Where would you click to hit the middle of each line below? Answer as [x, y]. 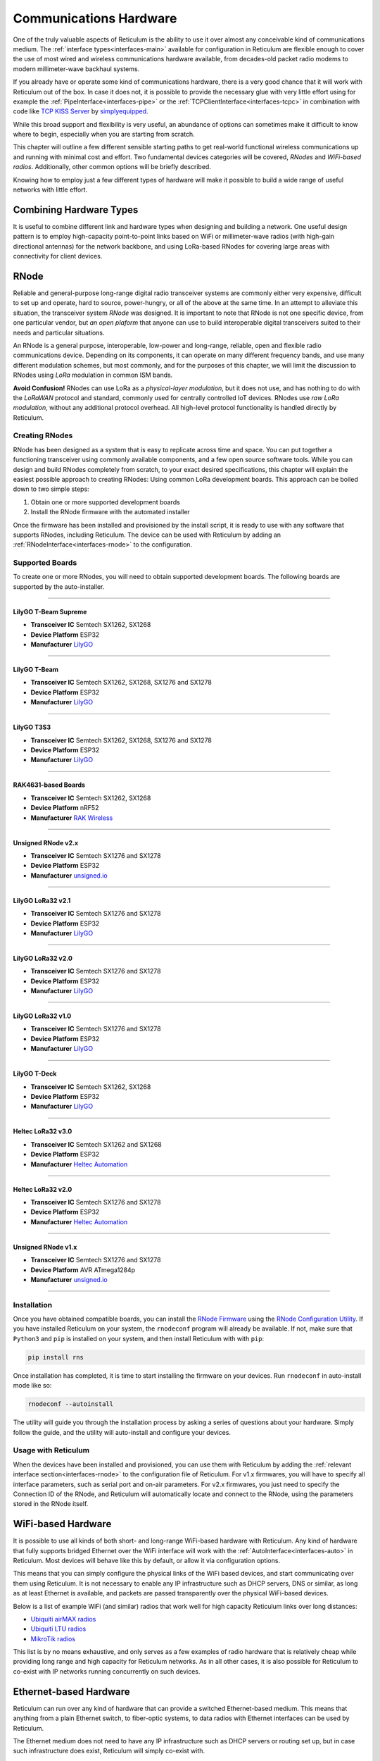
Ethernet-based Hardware [71, 1692]
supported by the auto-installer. [59, 586]
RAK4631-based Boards [49, 785]
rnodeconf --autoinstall [71, 1404]
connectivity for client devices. [58, 256]
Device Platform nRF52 [65, 808]
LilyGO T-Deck [35, 1074]
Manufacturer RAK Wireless [72, 818]
